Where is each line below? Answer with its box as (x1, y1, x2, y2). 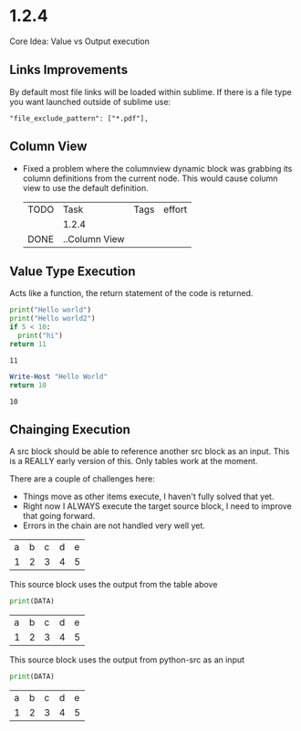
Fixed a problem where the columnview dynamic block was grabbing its (22, 163, 293, 174)
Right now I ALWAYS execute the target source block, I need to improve (22, 501, 292, 512)
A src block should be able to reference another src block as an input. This (9, 446, 290, 457)
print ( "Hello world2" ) (9, 314, 96, 323)
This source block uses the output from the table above (9, 579, 218, 590)
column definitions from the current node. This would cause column (22, 173, 278, 184)
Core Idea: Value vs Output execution (9, 36, 150, 47)
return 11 (9, 339, 47, 348)
